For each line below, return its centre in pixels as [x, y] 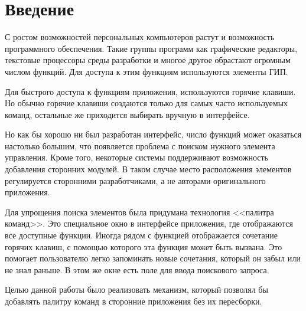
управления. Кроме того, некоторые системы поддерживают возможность [137, 157]
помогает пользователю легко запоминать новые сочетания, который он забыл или [153, 258]
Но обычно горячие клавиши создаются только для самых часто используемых [147, 103]
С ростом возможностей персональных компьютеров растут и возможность [140, 37]
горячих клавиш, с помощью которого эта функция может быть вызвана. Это [144, 246]
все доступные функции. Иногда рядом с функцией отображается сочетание [141, 235]
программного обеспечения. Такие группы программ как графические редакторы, [151, 48]
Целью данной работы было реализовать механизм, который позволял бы [136, 289]
